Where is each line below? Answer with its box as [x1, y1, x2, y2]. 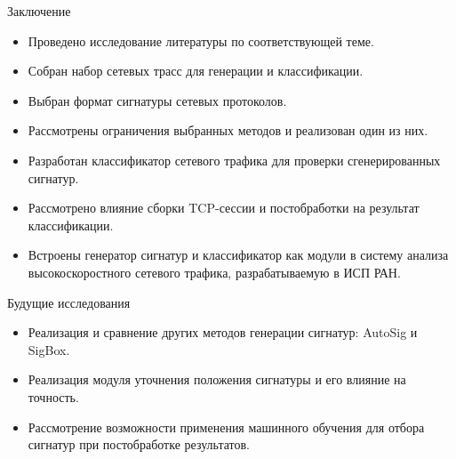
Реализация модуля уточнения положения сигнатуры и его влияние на [28, 370, 406, 389]
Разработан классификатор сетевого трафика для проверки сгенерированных [28, 150, 441, 169]
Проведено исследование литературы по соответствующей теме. [28, 31, 374, 50]
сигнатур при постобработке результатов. [28, 435, 250, 454]
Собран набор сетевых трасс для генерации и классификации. [28, 61, 364, 80]
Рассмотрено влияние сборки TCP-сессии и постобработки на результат [28, 198, 420, 217]
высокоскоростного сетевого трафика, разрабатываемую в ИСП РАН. [28, 262, 401, 281]
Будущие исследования [7, 293, 131, 311]
